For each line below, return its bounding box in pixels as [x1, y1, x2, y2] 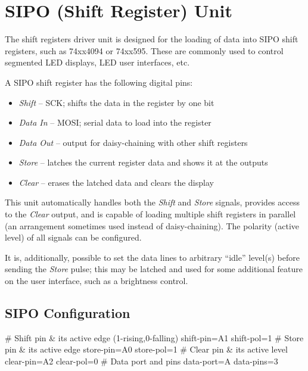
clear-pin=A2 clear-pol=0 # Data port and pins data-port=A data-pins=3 [5, 355, 278, 367]
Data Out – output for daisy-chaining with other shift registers [18, 136, 248, 148]
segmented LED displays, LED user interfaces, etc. [5, 56, 190, 68]
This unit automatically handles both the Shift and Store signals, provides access [5, 196, 300, 208]
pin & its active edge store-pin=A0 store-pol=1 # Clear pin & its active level [5, 343, 288, 356]
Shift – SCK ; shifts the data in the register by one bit [18, 96, 214, 108]
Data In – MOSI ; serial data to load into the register [18, 116, 211, 129]
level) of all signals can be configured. [5, 231, 142, 244]
